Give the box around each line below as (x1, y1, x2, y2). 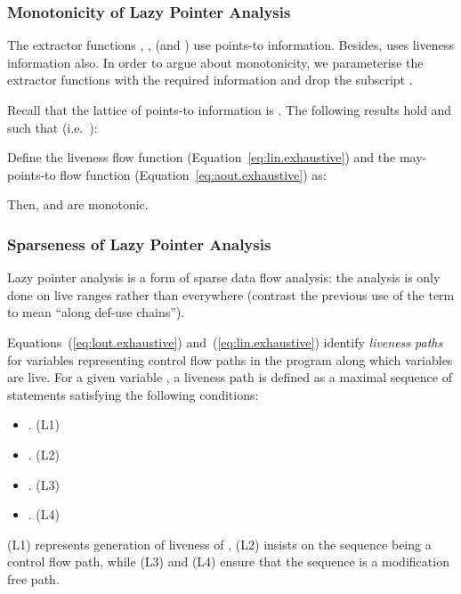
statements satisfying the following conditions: (7, 385, 259, 403)
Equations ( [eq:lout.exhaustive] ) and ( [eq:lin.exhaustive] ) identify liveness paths (7, 332, 443, 351)
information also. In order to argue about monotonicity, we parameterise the (7, 53, 424, 71)
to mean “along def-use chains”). (7, 303, 185, 321)
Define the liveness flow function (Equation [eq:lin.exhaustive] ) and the (7, 148, 396, 167)
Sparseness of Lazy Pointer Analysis (7, 232, 271, 255)
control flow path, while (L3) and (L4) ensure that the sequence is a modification (7, 552, 449, 571)
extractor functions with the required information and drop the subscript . (7, 70, 413, 89)
